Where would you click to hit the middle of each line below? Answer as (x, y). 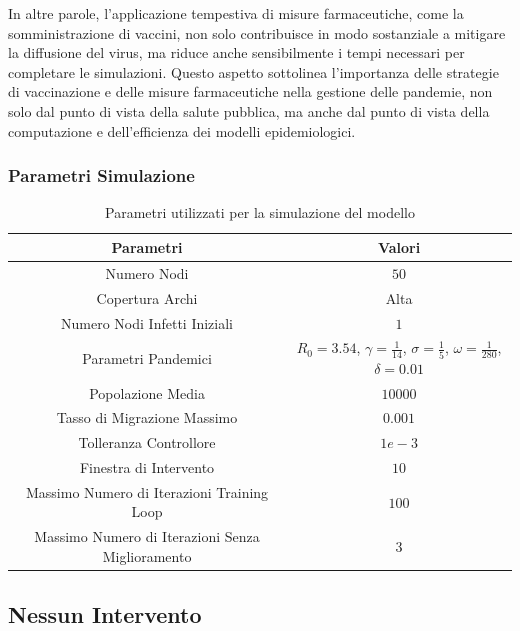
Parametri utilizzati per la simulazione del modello (260, 212)
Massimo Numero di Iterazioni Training (147, 491)
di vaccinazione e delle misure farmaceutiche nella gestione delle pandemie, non (250, 91)
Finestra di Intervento (147, 467)
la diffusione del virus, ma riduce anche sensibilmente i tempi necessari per (236, 52)
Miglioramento (147, 555)
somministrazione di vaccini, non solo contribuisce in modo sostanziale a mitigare (257, 32)
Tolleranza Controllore (147, 442)
